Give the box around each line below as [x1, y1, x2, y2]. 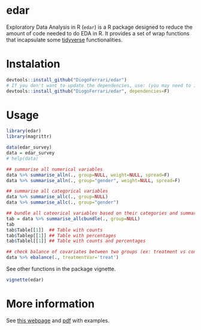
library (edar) [6, 128, 42, 134]
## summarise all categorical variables [6, 188, 109, 195]
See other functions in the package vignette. [6, 265, 116, 273]
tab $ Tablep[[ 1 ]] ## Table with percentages [6, 232, 117, 238]
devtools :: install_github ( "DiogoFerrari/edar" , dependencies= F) [6, 88, 170, 94]
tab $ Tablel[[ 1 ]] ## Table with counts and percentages [6, 238, 146, 244]
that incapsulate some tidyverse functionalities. [6, 36, 123, 43]
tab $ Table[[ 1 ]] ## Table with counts [6, 227, 103, 233]
